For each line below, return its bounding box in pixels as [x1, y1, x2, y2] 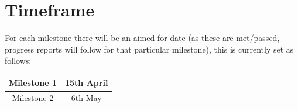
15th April [65, 77, 108, 89]
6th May [71, 92, 102, 104]
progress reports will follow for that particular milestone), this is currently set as [5, 43, 294, 55]
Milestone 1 [9, 77, 57, 89]
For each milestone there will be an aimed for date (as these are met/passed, [5, 32, 280, 44]
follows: [5, 54, 32, 67]
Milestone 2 [12, 92, 54, 104]
